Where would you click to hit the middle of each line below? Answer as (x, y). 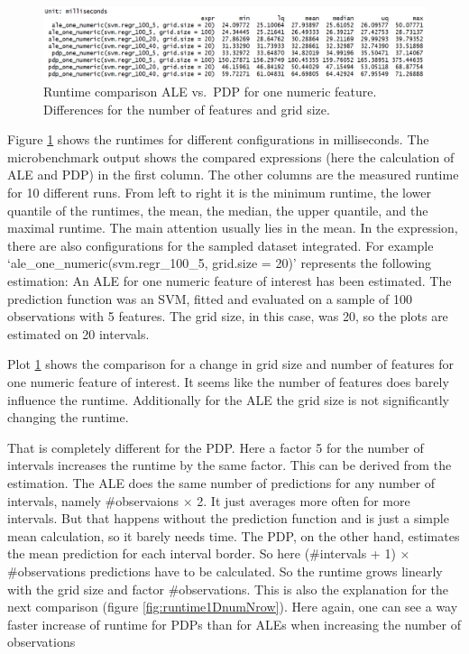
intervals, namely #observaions (93, 500)
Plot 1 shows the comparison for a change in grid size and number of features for (231, 364)
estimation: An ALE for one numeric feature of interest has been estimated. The (230, 281)
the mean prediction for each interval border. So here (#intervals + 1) (202, 553)
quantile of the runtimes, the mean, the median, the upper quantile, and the (218, 210)
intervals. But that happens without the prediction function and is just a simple (228, 518)
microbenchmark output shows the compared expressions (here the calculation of (231, 157)
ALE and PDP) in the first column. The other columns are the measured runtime (233, 175)
